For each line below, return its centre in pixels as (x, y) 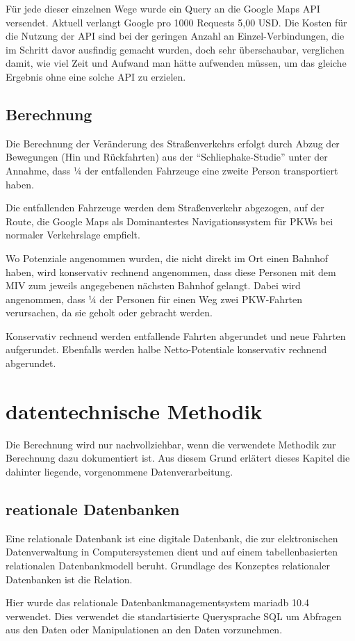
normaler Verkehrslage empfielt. (73, 235)
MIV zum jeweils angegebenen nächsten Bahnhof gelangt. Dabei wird (153, 285)
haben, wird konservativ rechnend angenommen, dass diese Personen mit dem (171, 271)
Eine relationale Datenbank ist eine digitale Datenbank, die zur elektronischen (172, 538)
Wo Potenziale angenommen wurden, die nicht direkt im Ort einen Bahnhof (167, 258)
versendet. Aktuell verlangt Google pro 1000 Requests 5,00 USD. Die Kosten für (176, 22)
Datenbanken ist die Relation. (69, 579)
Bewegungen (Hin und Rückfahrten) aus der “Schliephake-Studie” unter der (167, 157)
